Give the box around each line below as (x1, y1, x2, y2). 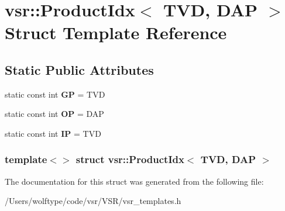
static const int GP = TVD (5, 88, 105, 100)
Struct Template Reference (5, 20, 227, 44)
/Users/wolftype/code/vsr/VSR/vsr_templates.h (5, 195, 181, 207)
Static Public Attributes (5, 60, 154, 78)
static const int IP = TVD (5, 127, 101, 139)
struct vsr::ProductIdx (75, 152, 184, 167)
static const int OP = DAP (5, 108, 104, 120)
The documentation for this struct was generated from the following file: (5, 175, 264, 187)
